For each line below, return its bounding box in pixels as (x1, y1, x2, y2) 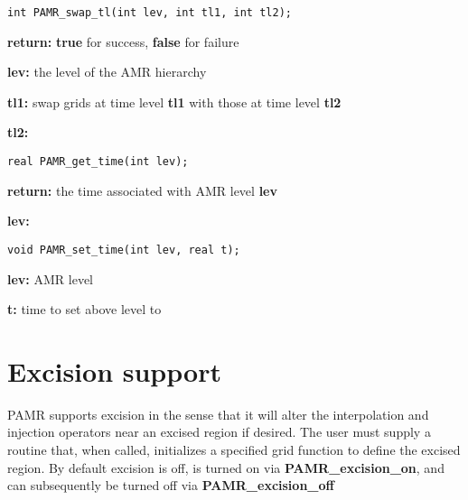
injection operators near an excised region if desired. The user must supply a (7, 422, 431, 441)
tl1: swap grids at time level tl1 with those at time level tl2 (7, 92, 342, 111)
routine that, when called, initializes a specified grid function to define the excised (7, 440, 461, 459)
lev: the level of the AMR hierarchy (7, 62, 207, 81)
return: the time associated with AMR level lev (7, 181, 277, 199)
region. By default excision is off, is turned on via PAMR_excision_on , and (7, 458, 445, 477)
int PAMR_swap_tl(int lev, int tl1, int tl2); (7, 6, 292, 19)
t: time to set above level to (7, 300, 162, 319)
